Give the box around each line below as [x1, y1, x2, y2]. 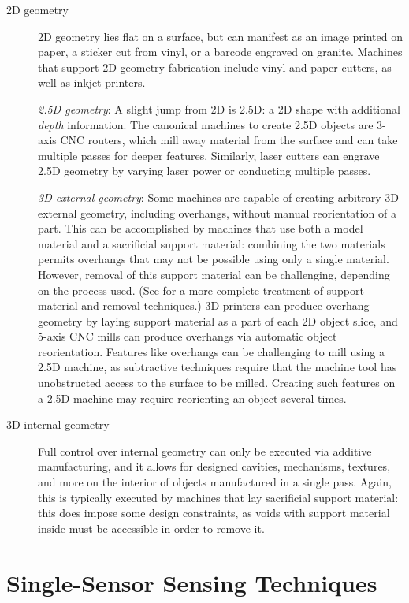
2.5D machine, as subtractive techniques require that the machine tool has [38, 359, 397, 375]
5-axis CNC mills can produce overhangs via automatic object [38, 328, 337, 344]
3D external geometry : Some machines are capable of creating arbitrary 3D [38, 188, 399, 205]
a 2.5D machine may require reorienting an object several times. [38, 389, 347, 406]
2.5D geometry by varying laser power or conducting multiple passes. [38, 162, 371, 179]
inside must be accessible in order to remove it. [38, 519, 265, 536]
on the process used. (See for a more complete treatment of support [38, 281, 364, 298]
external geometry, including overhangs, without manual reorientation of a [38, 204, 396, 221]
